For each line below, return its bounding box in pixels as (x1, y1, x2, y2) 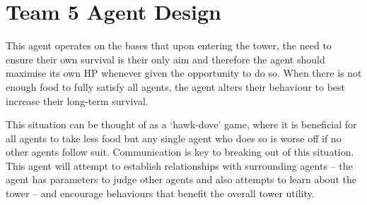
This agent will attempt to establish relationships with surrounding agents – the (6, 158, 353, 173)
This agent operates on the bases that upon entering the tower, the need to (6, 38, 332, 53)
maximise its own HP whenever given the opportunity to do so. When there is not (6, 66, 362, 80)
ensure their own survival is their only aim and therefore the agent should (6, 51, 325, 66)
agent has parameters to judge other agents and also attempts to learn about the (6, 172, 356, 187)
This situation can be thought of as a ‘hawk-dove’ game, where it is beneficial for (6, 117, 357, 132)
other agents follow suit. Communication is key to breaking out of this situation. (6, 144, 354, 159)
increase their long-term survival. (6, 93, 148, 108)
